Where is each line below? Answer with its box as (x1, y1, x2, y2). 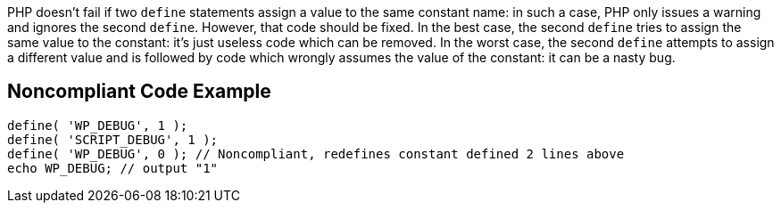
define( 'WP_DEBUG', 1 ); (7, 117, 188, 133)
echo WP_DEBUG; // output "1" (7, 160, 219, 175)
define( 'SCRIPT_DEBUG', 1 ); (7, 132, 219, 147)
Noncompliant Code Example (7, 80, 271, 103)
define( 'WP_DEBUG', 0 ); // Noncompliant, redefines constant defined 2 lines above (7, 146, 625, 161)
